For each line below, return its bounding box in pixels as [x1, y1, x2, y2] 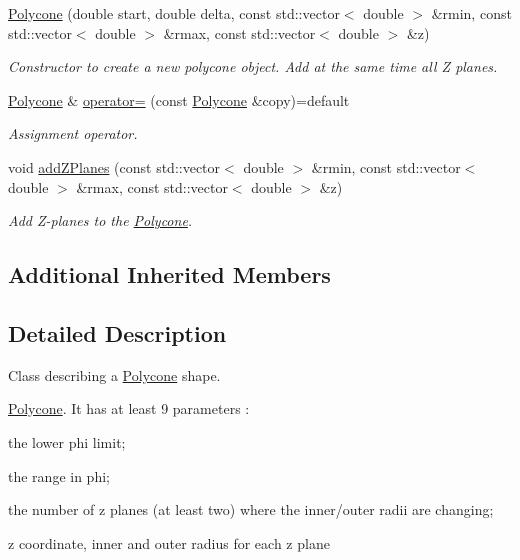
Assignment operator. [8, 123, 138, 144]
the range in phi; [8, 465, 110, 486]
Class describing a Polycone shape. [8, 364, 221, 385]
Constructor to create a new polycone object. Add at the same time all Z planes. [8, 56, 498, 77]
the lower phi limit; [8, 431, 126, 452]
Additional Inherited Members [8, 259, 331, 290]
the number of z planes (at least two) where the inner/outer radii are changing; [8, 499, 494, 520]
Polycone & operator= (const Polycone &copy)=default [8, 89, 350, 110]
